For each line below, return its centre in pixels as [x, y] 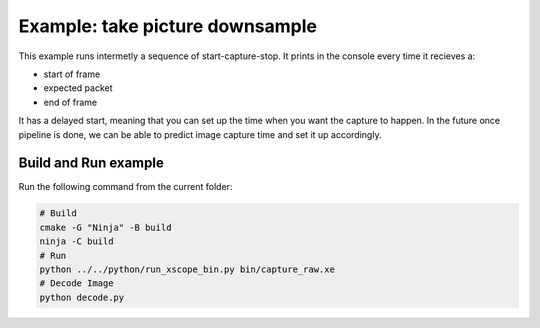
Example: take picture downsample [167, 26]
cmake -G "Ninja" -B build [105, 227]
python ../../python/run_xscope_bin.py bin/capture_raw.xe [187, 269]
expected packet [78, 88]
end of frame [70, 102]
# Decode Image [76, 283]
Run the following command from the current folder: [125, 187]
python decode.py [82, 297]
